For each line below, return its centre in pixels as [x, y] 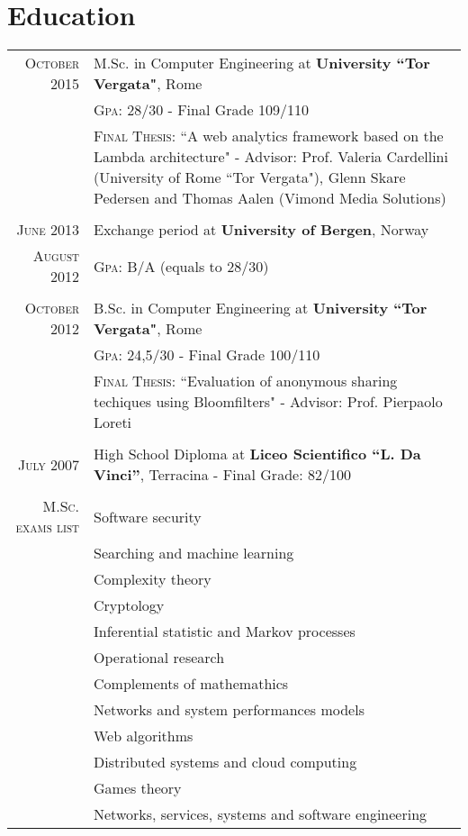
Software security [148, 516]
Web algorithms [144, 736]
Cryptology [129, 605]
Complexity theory [153, 579]
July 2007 [48, 464]
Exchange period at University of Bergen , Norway [261, 230]
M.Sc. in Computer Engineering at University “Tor [262, 63]
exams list [47, 527]
